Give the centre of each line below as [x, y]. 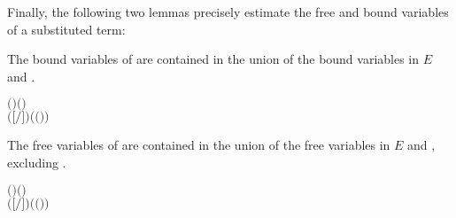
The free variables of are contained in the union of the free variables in [199, 145]
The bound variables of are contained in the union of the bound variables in [213, 59]
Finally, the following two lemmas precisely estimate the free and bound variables [228, 12]
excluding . [37, 162]
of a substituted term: [66, 29]
